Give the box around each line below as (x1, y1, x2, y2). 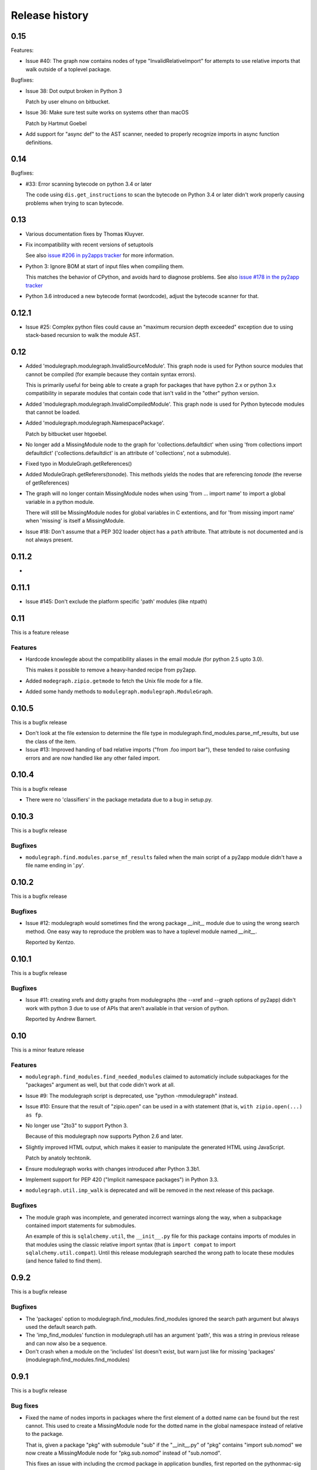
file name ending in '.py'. (25, 862, 85, 869)
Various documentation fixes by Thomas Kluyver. (25, 230, 144, 238)
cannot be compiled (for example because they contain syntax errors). (25, 370, 197, 377)
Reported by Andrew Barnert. (25, 1015, 97, 1023)
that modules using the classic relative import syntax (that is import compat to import (25, 1241, 236, 1248)
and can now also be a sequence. (25, 1339, 107, 1347)
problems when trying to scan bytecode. (25, 199, 124, 206)
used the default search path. (25, 1323, 97, 1330)
